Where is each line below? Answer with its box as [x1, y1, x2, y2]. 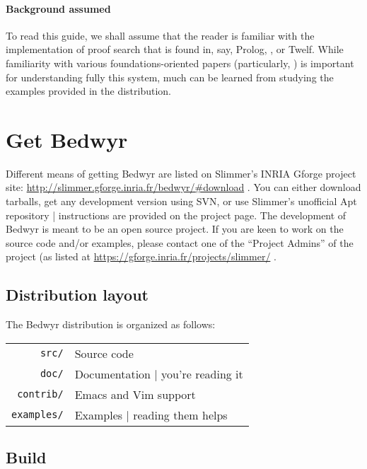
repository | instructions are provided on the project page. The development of [6, 207, 346, 222]
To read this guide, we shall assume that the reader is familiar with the [6, 28, 315, 42]
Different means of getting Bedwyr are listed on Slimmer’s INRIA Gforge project [6, 166, 356, 180]
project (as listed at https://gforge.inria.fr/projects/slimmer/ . [6, 249, 276, 264]
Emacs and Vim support [74, 386, 196, 403]
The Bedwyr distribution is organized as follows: [6, 317, 216, 332]
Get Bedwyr [6, 125, 128, 154]
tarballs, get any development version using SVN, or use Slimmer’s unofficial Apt [6, 194, 357, 209]
